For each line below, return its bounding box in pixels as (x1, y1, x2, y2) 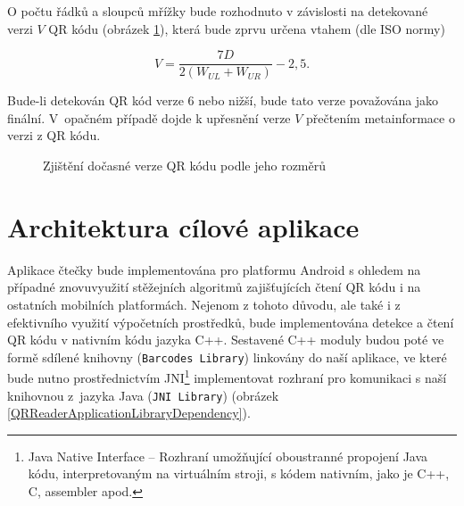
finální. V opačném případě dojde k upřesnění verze (7, 108, 291, 127)
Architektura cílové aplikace (7, 208, 360, 245)
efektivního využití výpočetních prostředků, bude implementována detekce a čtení (7, 312, 454, 331)
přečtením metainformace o (306, 108, 455, 127)
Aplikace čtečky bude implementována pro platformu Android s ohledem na (7, 260, 421, 278)
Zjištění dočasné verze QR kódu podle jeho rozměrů (43, 156, 327, 175)
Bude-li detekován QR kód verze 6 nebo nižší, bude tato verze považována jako (7, 91, 439, 110)
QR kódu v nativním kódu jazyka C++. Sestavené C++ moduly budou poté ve (7, 330, 444, 349)
